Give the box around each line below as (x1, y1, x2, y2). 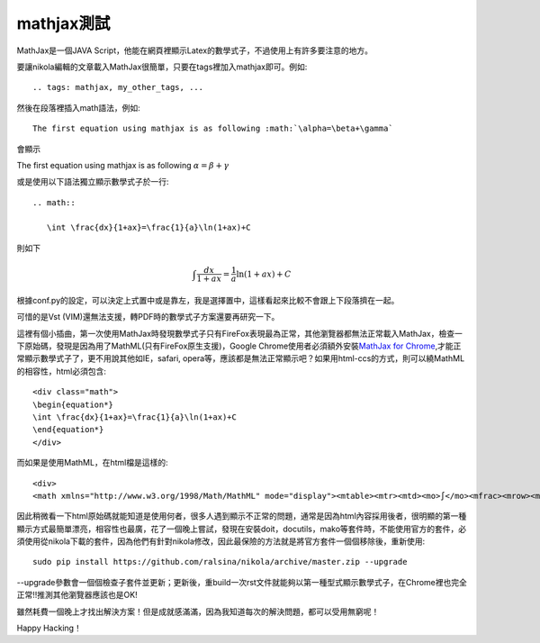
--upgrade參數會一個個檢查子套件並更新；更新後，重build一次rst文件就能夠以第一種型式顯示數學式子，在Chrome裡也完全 (16, 576, 467, 587)
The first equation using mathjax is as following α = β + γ (16, 159, 229, 170)
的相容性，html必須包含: (16, 366, 107, 376)
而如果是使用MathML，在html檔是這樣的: (16, 457, 168, 468)
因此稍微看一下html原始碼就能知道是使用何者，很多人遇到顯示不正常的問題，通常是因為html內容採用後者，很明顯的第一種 (16, 511, 467, 521)
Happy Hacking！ (16, 622, 83, 634)
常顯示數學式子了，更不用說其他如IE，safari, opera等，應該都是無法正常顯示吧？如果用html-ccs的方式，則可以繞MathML (16, 353, 465, 364)
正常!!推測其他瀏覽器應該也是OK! (16, 590, 139, 601)
